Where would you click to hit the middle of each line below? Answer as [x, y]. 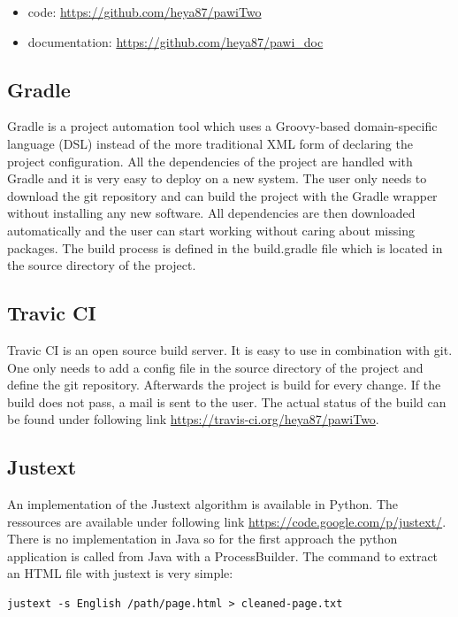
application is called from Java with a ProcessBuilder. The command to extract [223, 555]
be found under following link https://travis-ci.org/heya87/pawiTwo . [193, 419]
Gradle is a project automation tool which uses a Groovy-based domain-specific [222, 126]
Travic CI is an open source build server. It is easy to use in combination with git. [230, 349]
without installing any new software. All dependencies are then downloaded [211, 213]
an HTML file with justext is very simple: [120, 573]
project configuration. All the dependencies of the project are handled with [210, 161]
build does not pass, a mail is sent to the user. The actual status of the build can [227, 401]
